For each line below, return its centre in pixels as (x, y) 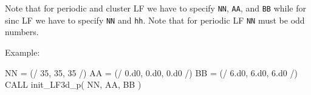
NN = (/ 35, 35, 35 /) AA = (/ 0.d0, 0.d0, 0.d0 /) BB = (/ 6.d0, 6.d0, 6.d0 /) (151, 72)
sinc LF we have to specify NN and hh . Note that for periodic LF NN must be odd (155, 20)
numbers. (22, 32)
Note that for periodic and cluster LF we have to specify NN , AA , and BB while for (155, 8)
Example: (22, 52)
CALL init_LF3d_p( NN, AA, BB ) (73, 84)
